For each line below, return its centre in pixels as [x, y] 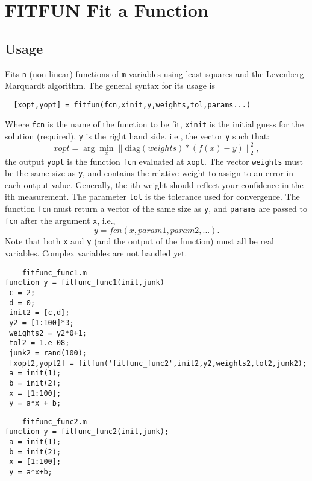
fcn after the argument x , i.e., [60, 220]
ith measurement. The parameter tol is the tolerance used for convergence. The [152, 196]
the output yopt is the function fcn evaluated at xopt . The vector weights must [154, 161]
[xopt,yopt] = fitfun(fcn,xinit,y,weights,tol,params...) [132, 105]
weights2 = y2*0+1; [48, 333]
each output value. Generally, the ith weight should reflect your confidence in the [154, 184]
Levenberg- [287, 73]
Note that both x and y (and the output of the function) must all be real [139, 241]
